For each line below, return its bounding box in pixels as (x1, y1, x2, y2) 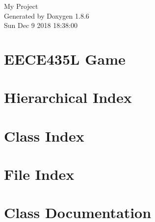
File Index (4, 164, 75, 184)
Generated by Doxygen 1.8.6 (4, 10, 89, 21)
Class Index (4, 125, 84, 146)
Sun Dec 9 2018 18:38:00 (4, 20, 77, 30)
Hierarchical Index (4, 87, 132, 107)
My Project (4, 1, 38, 11)
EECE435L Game (4, 49, 126, 69)
